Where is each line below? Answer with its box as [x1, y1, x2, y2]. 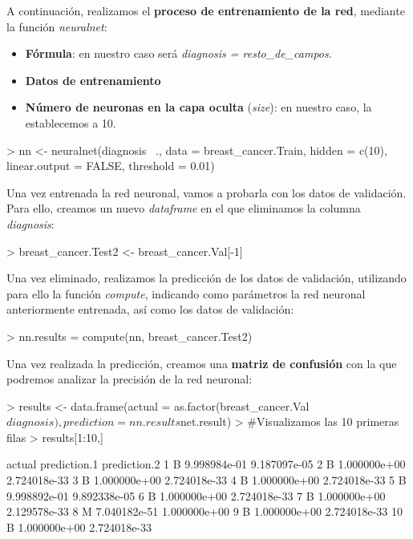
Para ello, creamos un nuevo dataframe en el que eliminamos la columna [6, 200, 361, 217]
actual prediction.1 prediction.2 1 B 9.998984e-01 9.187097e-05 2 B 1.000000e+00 [6, 456, 406, 472]
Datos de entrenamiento [25, 71, 161, 88]
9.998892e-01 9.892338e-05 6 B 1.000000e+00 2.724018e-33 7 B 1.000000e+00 [6, 487, 386, 504]
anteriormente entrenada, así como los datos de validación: [6, 301, 294, 318]
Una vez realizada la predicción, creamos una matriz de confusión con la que [6, 355, 397, 371]
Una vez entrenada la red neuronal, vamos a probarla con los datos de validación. [6, 184, 407, 201]
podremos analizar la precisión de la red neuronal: [6, 371, 253, 387]
